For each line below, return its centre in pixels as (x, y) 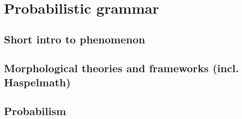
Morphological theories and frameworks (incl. (121, 68)
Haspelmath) (37, 82)
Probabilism (35, 110)
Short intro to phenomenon (75, 39)
